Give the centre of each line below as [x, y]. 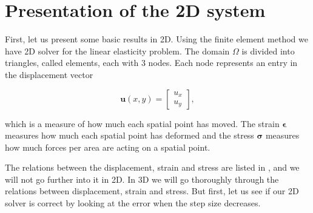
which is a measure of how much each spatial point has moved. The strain [142, 123]
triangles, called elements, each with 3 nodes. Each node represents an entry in [151, 63]
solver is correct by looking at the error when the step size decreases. [133, 203]
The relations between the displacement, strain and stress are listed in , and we [152, 167]
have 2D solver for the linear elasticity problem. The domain [117, 51]
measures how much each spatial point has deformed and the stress [130, 135]
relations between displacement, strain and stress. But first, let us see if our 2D [152, 191]
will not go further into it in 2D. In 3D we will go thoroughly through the [142, 179]
